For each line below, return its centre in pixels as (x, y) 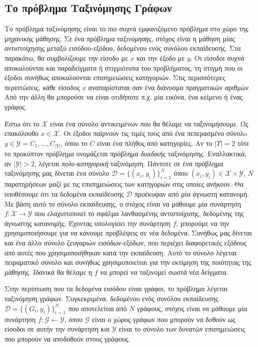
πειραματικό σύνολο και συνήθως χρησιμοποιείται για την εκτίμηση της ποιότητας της (128, 262)
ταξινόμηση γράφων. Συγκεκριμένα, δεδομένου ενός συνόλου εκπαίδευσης (111, 298)
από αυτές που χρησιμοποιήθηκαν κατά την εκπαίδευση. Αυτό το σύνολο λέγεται (121, 252)
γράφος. (16, 106)
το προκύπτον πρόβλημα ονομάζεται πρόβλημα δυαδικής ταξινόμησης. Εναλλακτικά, (126, 154)
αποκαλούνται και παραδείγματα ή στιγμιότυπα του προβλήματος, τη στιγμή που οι (124, 67)
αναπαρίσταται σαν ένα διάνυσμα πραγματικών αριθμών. (169, 87)
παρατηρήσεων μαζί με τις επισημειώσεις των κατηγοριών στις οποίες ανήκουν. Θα (124, 184)
